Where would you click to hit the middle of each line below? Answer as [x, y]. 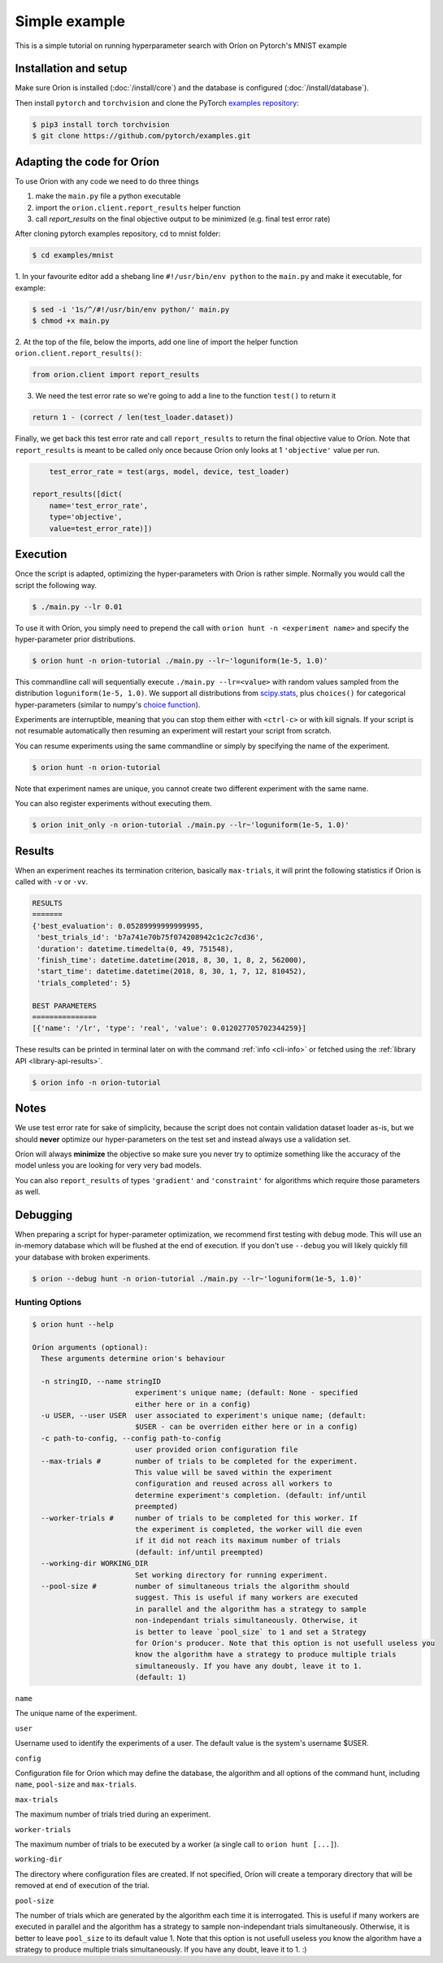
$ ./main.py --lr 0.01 [77, 607]
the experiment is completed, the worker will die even [248, 1529]
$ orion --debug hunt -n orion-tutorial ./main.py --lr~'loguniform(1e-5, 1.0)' [197, 1278]
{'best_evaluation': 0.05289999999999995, [118, 926]
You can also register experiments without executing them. [113, 803]
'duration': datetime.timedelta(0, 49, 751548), [135, 949]
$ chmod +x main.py [71, 321]
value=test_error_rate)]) [101, 528]
